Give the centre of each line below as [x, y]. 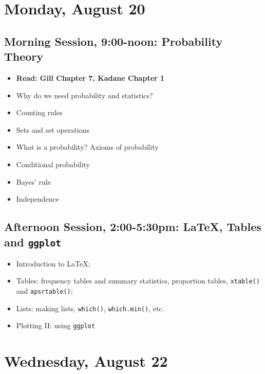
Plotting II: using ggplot [56, 325]
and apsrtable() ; [44, 291]
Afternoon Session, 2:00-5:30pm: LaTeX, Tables [133, 227]
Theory [24, 56]
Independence [38, 199]
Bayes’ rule [33, 181]
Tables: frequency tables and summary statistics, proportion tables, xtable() [138, 281]
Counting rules [39, 112]
